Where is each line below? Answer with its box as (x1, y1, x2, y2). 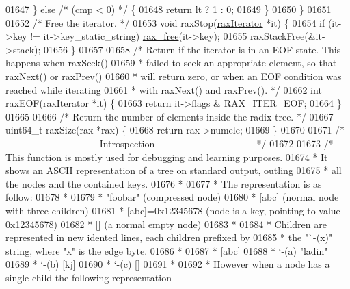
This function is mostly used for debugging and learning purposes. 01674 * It (5, 149, 328, 164)
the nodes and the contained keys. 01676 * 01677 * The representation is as (5, 176, 322, 190)
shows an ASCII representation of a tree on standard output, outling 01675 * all (5, 163, 342, 177)
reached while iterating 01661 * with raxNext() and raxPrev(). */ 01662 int (5, 82, 322, 97)
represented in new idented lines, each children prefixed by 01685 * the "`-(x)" (5, 230, 333, 244)
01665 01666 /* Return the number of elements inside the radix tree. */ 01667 (5, 109, 334, 123)
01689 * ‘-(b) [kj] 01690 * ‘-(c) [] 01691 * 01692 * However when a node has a (5, 257, 330, 271)
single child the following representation (5, 270, 172, 284)
